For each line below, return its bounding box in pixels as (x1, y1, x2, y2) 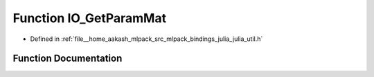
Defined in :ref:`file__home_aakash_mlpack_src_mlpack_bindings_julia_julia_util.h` (30, 35, 263, 43)
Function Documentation (12, 53, 123, 65)
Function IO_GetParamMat (12, 10, 166, 26)
